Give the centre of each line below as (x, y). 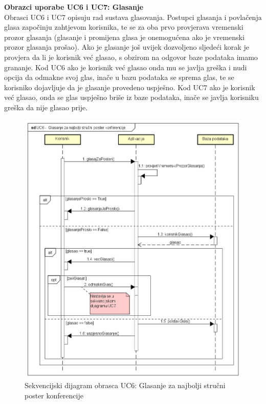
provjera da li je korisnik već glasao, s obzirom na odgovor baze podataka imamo (131, 57)
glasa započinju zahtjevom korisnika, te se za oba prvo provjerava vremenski (124, 27)
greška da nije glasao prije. (46, 107)
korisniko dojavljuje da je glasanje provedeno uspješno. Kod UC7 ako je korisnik (130, 87)
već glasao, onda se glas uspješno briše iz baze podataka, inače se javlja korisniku (131, 97)
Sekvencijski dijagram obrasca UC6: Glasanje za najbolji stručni (125, 385)
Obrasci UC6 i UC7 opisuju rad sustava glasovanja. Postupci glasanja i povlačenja (133, 17)
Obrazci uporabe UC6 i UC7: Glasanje (74, 7)
